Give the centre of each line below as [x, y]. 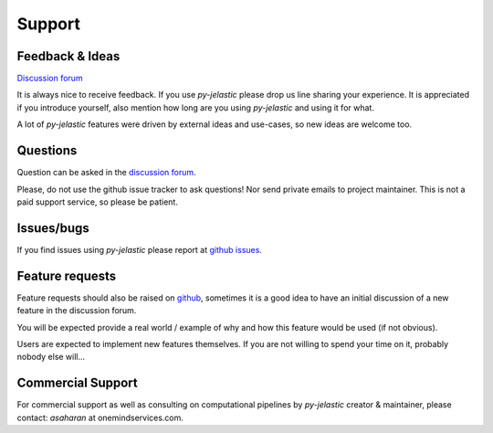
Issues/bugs [53, 228]
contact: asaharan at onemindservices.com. [100, 417]
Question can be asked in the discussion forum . [106, 173]
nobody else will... [51, 357]
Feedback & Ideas [68, 56]
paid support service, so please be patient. [97, 202]
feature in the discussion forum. [77, 311]
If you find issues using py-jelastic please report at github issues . [139, 249]
